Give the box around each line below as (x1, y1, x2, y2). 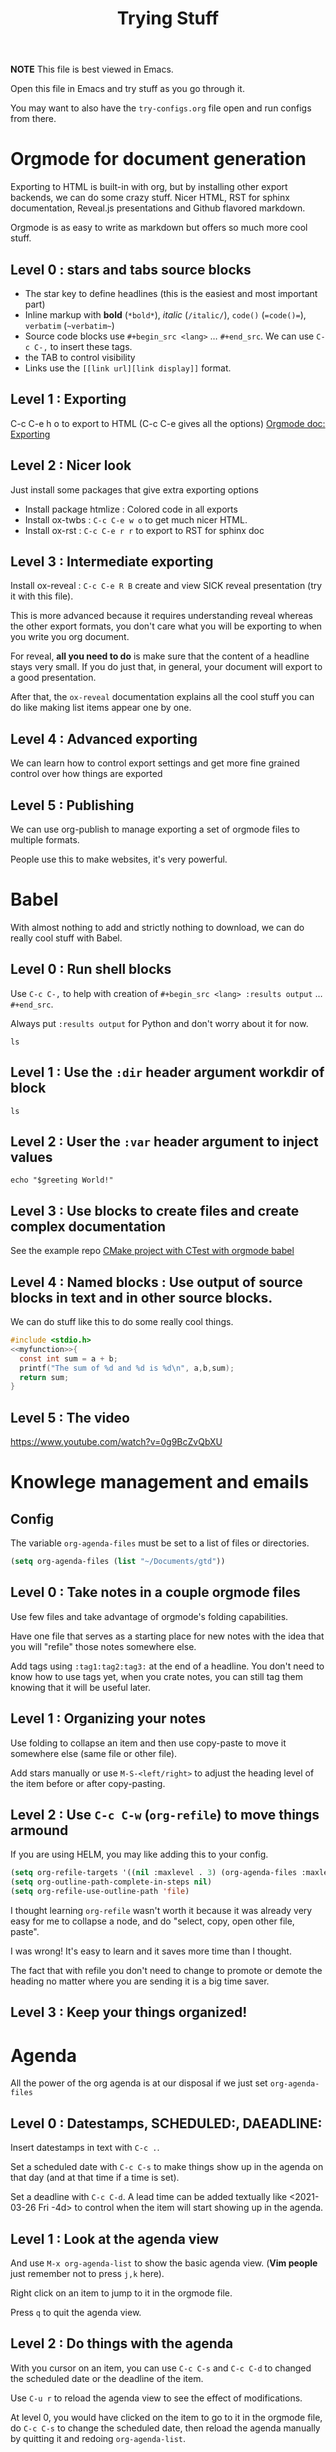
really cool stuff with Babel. (10, 932, 123, 944)
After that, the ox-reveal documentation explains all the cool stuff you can (10, 691, 315, 703)
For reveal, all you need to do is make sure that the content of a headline (10, 650, 310, 662)
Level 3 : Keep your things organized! (10, 2004, 248, 2021)
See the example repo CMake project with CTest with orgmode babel (10, 1245, 295, 1257)
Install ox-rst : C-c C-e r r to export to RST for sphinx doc (24, 524, 265, 536)
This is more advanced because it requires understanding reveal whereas (10, 610, 314, 622)
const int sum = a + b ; (19, 1353, 118, 1364)
